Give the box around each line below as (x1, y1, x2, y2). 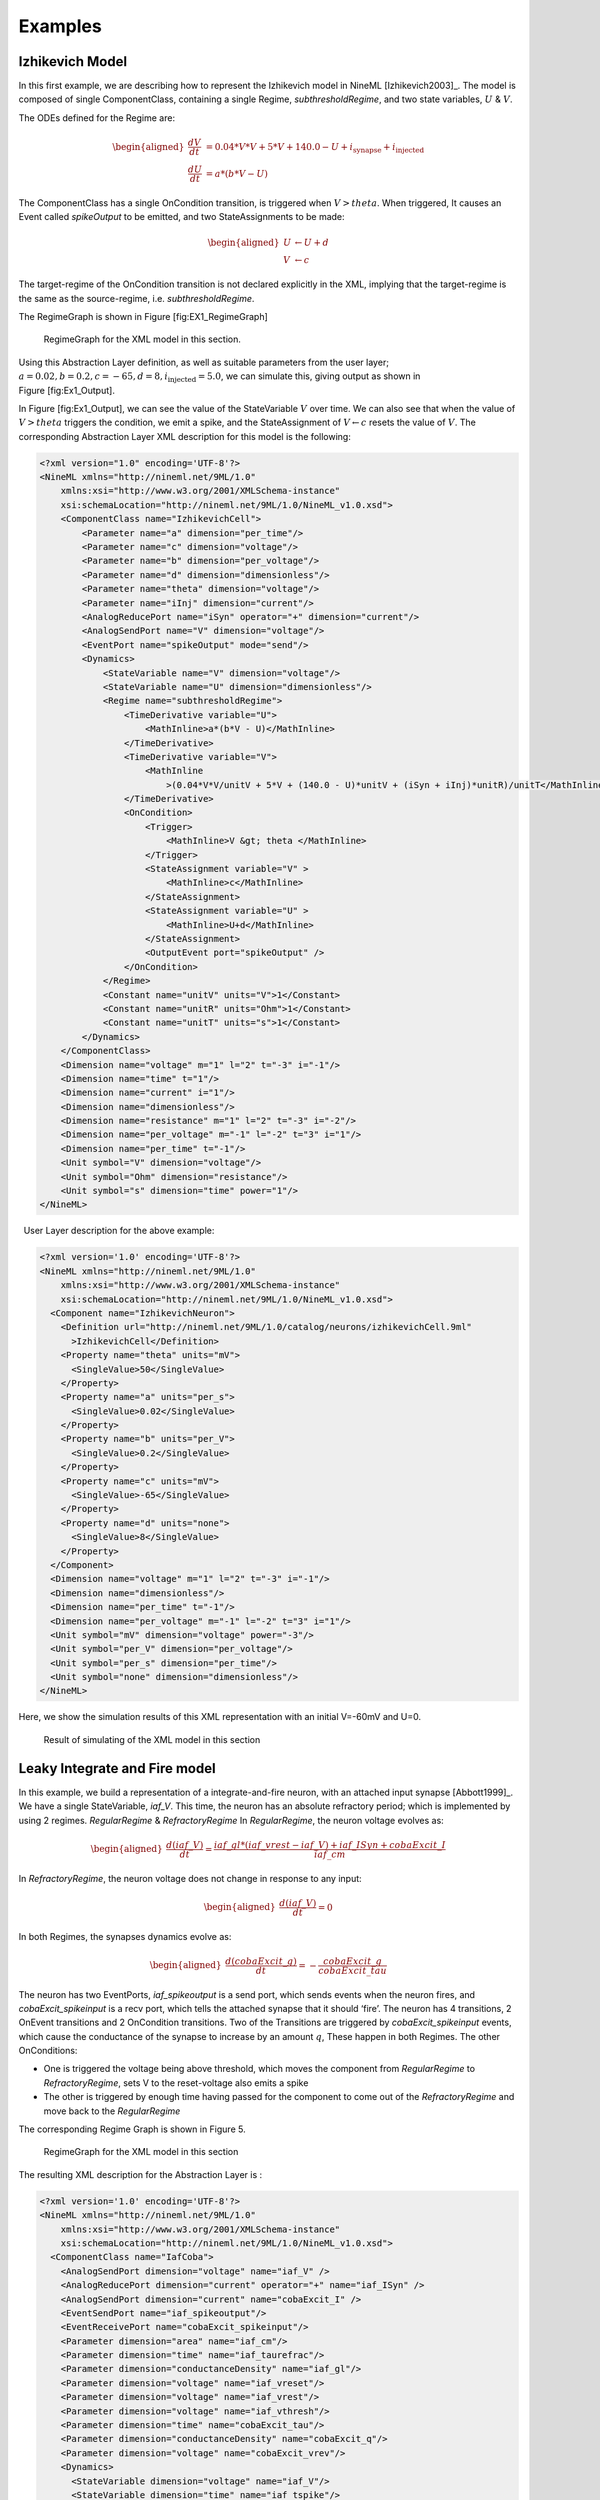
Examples (18, 15, 102, 37)
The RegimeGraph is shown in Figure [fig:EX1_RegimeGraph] (18, 310, 269, 322)
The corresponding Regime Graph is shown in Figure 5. (18, 2123, 246, 2135)
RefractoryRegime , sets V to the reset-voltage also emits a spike (43, 2076, 309, 2089)
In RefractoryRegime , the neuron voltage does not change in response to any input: (18, 1872, 362, 1884)
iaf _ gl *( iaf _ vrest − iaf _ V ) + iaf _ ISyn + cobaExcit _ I (213, 1839, 447, 1850)
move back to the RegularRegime (43, 2105, 181, 2117)
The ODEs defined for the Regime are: (18, 111, 175, 124)
